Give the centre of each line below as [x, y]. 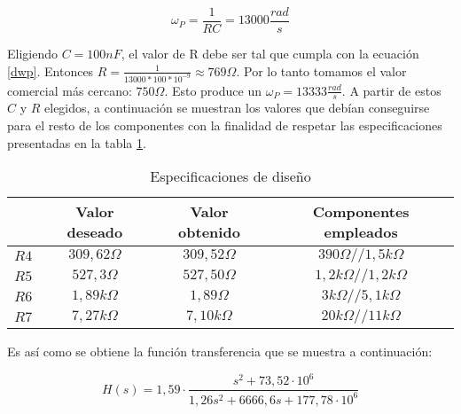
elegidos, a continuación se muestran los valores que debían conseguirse [237, 108]
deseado [95, 232]
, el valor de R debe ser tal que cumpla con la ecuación [270, 54]
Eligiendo [32, 54]
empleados [361, 232]
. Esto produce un [213, 90]
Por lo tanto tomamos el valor [325, 70]
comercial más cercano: [70, 90]
